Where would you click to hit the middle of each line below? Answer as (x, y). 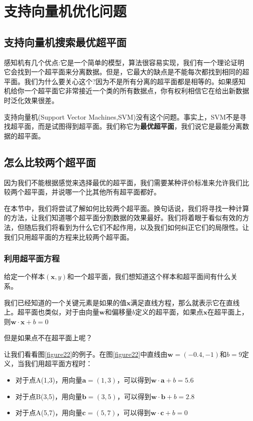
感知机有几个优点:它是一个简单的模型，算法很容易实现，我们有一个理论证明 (124, 62)
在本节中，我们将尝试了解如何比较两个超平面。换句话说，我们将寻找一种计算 (126, 208)
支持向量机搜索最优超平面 (65, 42)
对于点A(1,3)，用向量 (49, 380)
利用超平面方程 (32, 258)
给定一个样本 (24, 276)
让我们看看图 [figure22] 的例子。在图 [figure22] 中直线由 (86, 354)
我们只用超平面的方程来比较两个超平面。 (69, 237)
